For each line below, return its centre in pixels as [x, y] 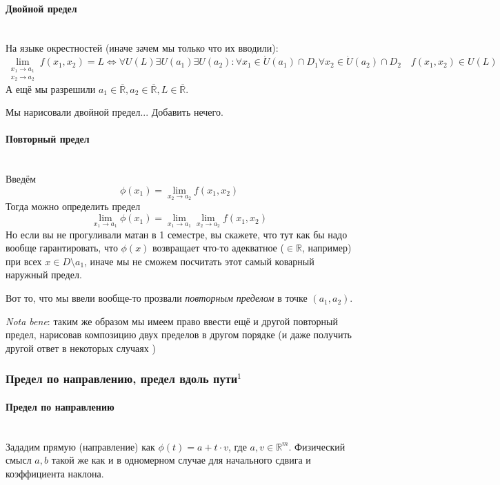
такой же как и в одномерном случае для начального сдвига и [181, 460]
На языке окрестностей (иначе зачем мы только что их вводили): [142, 48]
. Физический [317, 446]
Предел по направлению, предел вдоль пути [122, 379]
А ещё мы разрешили [51, 89]
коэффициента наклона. [55, 473]
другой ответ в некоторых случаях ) [81, 348]
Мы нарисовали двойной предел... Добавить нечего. [114, 112]
